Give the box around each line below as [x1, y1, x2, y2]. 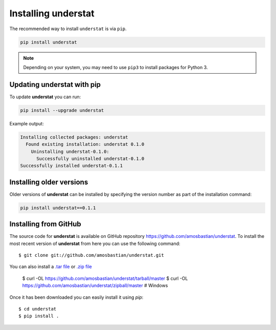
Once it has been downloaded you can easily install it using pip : [9, 294, 144, 300]
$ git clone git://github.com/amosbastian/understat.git [18, 252, 165, 258]
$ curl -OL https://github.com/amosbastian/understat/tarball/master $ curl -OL [22, 275, 188, 281]
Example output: [9, 120, 44, 126]
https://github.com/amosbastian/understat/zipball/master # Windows [22, 282, 168, 289]
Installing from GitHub [9, 220, 81, 229]
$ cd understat [18, 306, 57, 312]
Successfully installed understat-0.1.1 [20, 163, 123, 169]
